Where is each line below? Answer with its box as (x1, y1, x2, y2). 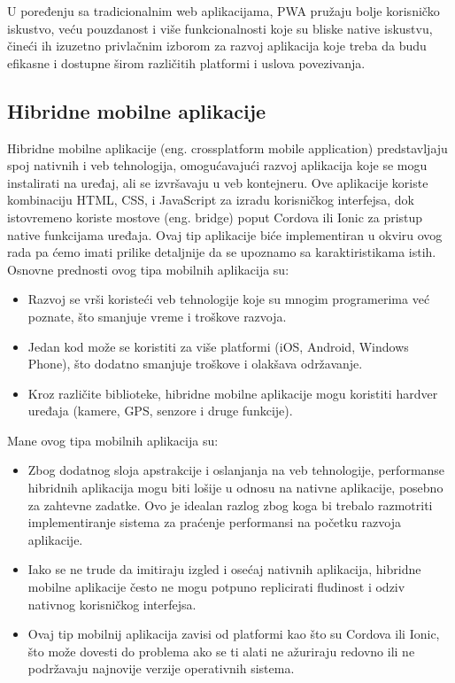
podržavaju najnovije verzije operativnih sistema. (27, 659, 295, 678)
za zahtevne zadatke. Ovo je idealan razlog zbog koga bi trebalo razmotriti (27, 495, 433, 514)
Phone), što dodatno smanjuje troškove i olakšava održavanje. (27, 354, 363, 373)
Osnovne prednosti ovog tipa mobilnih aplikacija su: (7, 260, 289, 278)
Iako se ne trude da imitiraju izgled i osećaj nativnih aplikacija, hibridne (27, 560, 421, 578)
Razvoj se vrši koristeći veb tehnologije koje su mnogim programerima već (27, 290, 430, 308)
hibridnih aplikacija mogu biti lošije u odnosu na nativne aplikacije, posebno (27, 478, 443, 497)
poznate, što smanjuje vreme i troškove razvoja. (27, 307, 287, 325)
